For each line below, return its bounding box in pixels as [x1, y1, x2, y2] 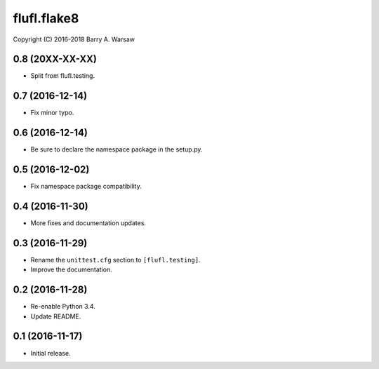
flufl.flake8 [13, 11, 79, 26]
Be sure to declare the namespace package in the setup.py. [30, 145, 203, 154]
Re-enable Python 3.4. [30, 302, 96, 311]
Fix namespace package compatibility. [30, 182, 142, 191]
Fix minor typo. [30, 109, 74, 117]
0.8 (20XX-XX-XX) [13, 53, 98, 65]
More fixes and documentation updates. [30, 219, 147, 227]
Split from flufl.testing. [30, 72, 95, 80]
